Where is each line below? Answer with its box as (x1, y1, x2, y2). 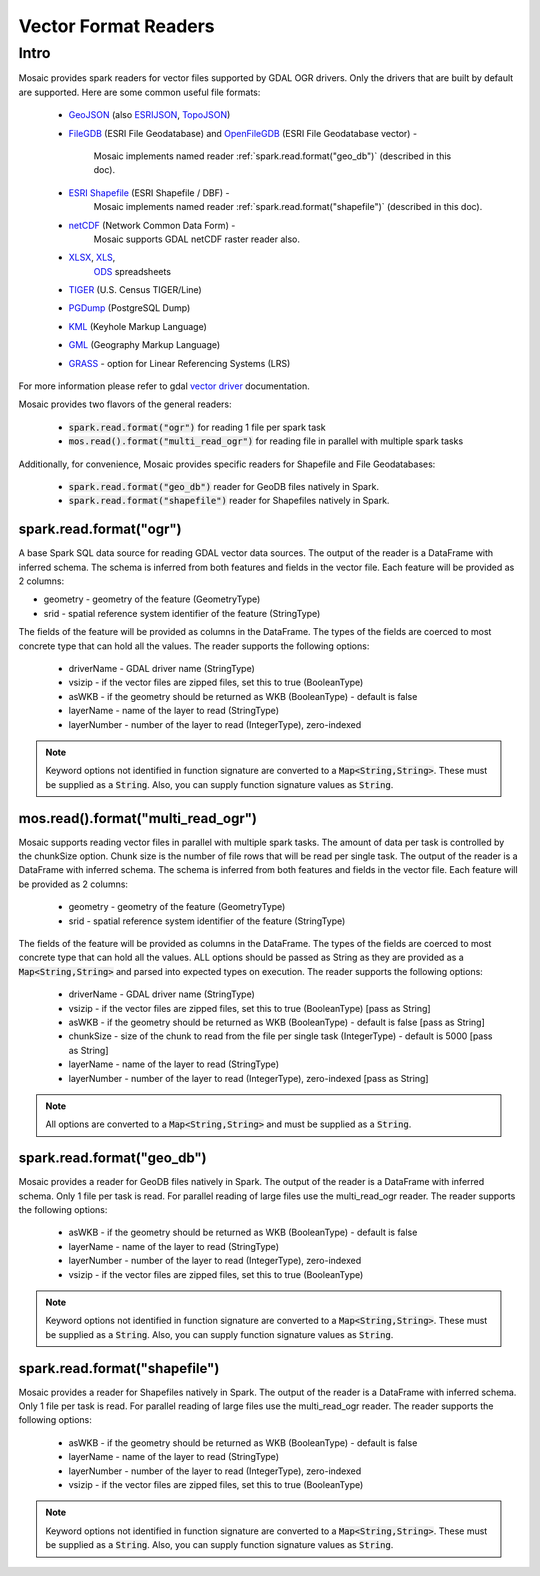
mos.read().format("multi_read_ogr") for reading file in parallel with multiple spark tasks (68, 435, 464, 447)
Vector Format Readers (18, 15, 215, 37)
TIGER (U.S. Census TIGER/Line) (68, 284, 202, 296)
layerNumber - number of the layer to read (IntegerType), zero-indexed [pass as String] (68, 1072, 429, 1084)
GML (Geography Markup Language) (68, 339, 221, 351)
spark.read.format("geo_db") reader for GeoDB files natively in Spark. (68, 480, 380, 492)
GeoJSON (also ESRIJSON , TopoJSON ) (68, 109, 231, 121)
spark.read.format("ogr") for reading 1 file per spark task (68, 421, 326, 433)
